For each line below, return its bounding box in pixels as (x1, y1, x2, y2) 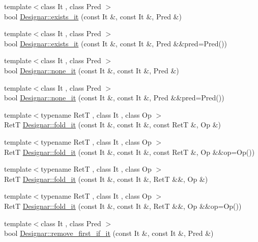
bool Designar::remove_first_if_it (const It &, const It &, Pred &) (4, 228, 214, 238)
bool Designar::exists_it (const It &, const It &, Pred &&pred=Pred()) (4, 38, 227, 48)
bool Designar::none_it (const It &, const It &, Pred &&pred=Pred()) (4, 92, 224, 103)
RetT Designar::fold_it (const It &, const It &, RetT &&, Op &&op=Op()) (4, 200, 242, 211)
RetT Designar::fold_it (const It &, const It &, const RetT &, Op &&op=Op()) (4, 146, 255, 157)
